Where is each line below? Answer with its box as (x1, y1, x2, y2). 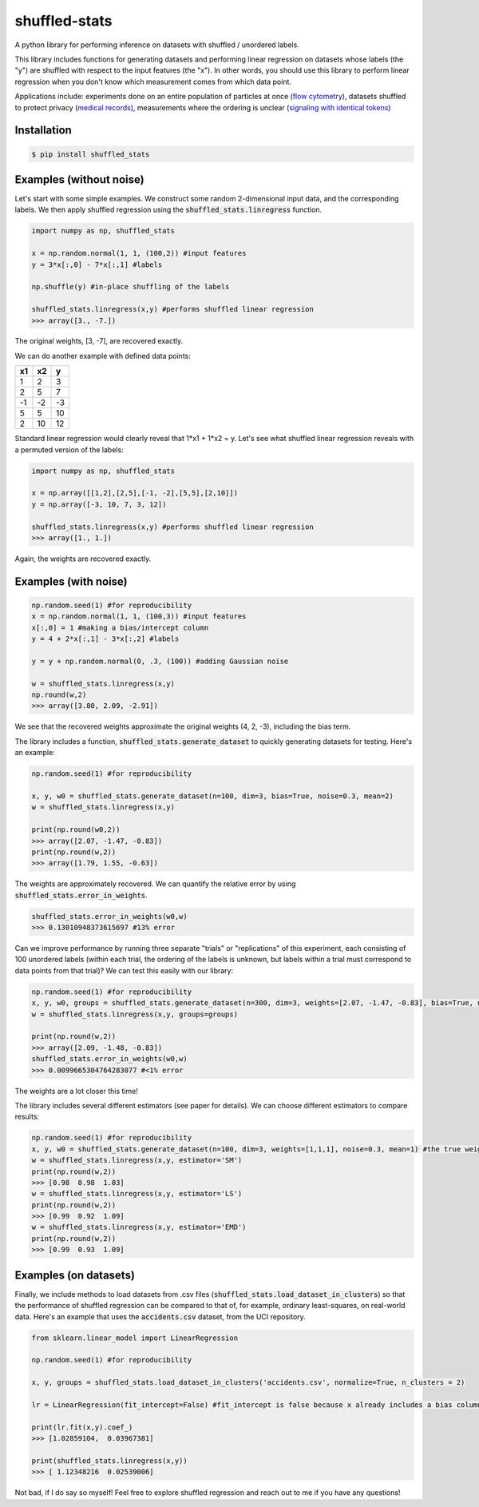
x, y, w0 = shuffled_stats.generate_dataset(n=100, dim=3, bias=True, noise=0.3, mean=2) (31, 792, 394, 801)
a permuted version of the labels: (14, 444, 124, 455)
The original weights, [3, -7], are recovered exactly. (14, 336, 184, 346)
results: (14, 1111, 40, 1122)
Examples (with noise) (14, 575, 128, 588)
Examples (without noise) (14, 173, 144, 186)
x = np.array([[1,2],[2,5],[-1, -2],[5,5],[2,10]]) (31, 488, 239, 498)
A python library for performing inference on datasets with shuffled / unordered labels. (14, 40, 299, 50)
